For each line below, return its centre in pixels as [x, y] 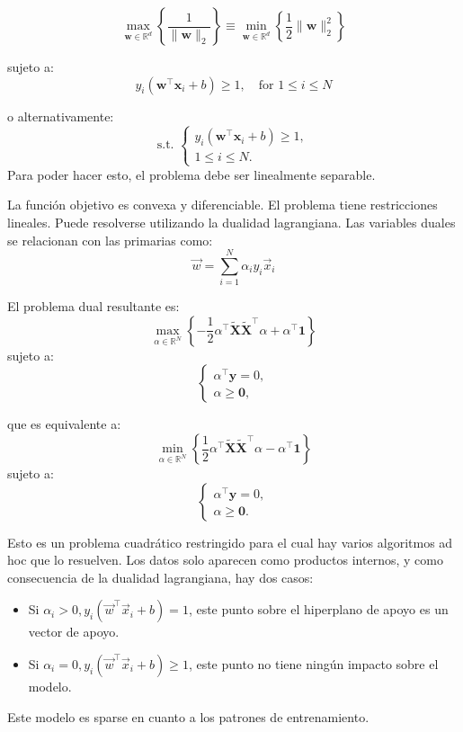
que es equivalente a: [64, 424]
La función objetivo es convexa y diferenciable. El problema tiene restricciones [223, 205]
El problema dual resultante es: [93, 306]
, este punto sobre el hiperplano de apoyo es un [318, 609]
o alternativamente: [61, 116]
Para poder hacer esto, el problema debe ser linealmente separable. [191, 174]
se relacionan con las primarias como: [110, 240]
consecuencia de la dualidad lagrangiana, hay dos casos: [160, 577]
